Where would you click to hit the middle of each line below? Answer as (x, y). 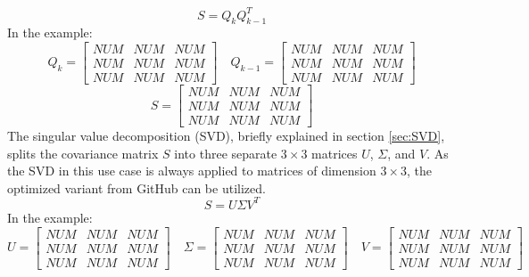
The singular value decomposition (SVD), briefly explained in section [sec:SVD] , (226, 136)
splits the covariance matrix (83, 153)
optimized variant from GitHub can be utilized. (136, 187)
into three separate (226, 153)
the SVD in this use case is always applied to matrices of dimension (192, 171)
